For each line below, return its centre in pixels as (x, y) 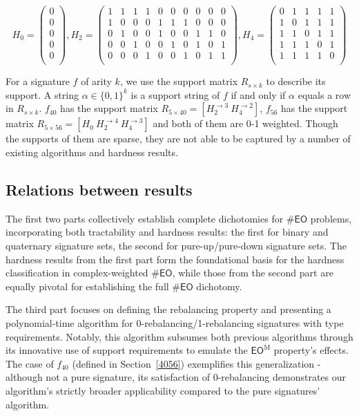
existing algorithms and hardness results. (92, 152)
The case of (30, 363)
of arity (96, 81)
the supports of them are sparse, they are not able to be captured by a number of (178, 139)
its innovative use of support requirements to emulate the (127, 350)
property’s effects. (311, 350)
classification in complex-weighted (77, 273)
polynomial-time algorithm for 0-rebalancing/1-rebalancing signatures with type (175, 322)
